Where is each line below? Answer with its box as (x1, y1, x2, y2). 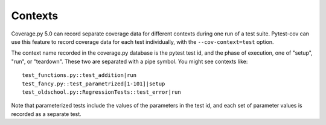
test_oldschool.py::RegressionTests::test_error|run (22, 88, 181, 96)
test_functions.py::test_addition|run (22, 72, 137, 79)
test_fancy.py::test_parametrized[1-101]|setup (22, 80, 165, 87)
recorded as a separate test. (11, 110, 81, 117)
